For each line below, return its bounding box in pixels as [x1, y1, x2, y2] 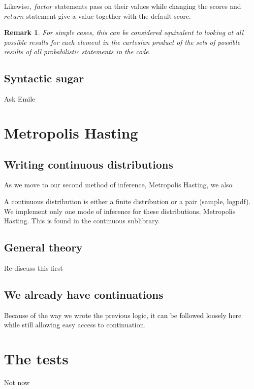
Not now [4, 377, 30, 388]
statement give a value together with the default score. [26, 10, 191, 21]
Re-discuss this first [4, 262, 63, 273]
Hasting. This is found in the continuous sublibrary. [4, 215, 160, 226]
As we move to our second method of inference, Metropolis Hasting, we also [4, 179, 233, 190]
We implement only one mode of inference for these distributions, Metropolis [4, 206, 236, 216]
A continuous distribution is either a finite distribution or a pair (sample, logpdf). [4, 196, 251, 206]
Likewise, [4, 1, 32, 11]
